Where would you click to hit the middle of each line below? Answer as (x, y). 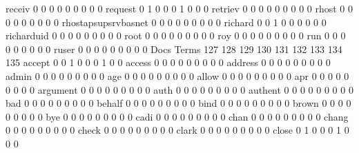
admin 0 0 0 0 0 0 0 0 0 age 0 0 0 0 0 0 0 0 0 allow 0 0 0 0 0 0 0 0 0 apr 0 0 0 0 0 (177, 75)
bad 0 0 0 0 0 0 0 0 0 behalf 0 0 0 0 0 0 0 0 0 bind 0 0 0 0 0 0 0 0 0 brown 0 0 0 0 (178, 103)
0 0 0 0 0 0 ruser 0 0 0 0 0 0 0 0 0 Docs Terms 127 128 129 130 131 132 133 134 (174, 49)
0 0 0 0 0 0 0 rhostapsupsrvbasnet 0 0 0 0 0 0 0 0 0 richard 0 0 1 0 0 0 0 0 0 (166, 22)
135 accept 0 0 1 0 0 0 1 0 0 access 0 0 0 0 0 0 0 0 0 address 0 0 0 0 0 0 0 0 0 (168, 62)
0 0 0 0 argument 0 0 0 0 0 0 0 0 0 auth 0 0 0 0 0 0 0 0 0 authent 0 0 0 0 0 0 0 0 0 (179, 89)
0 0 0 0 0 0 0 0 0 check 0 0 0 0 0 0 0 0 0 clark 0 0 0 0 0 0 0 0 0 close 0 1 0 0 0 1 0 (177, 130)
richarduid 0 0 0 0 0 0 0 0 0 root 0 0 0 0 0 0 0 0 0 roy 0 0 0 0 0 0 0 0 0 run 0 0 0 (176, 35)
